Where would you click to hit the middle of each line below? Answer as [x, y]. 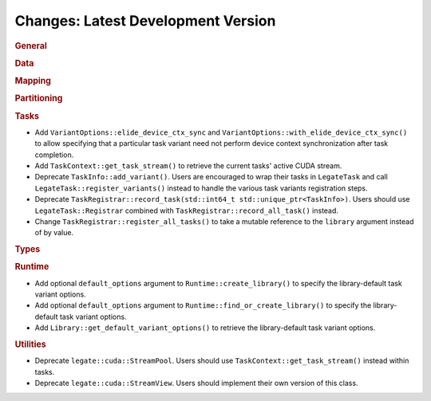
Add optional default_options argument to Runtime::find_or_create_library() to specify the [203, 305]
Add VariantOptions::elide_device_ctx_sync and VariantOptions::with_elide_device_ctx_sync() [221, 132]
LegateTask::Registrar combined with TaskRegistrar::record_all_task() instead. [187, 210]
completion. [54, 155]
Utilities [31, 344]
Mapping [33, 81]
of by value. [54, 233]
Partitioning [39, 98]
